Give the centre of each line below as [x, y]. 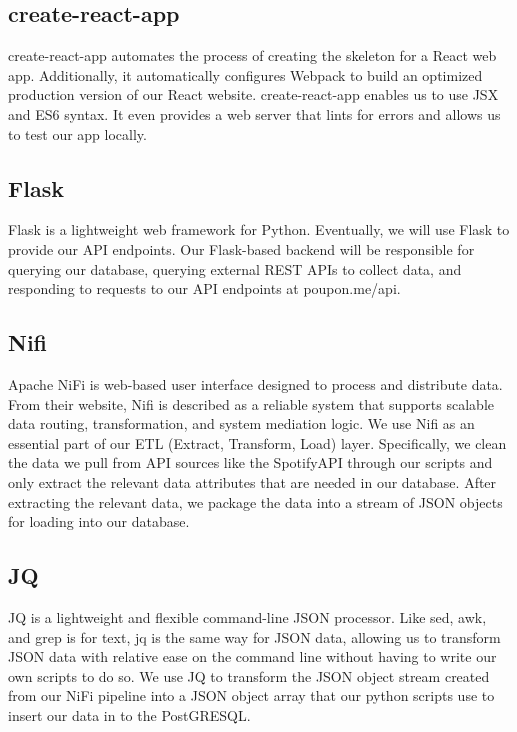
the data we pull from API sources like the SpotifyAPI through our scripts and [250, 462]
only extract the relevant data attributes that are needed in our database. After [252, 481]
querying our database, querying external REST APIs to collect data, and [235, 268]
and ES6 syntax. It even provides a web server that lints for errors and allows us [254, 113]
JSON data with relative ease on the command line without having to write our [252, 656]
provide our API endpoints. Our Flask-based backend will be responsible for [241, 248]
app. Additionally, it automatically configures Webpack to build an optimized [245, 74]
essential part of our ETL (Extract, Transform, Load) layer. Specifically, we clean [257, 442]
